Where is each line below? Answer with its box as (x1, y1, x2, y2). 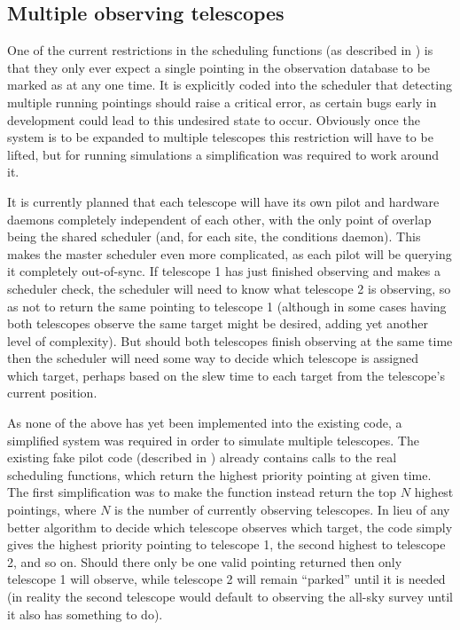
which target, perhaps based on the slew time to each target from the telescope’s (7, 366, 445, 384)
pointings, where (7, 500, 97, 519)
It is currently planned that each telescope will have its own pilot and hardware (7, 192, 440, 210)
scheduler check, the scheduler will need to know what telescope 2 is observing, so (7, 279, 451, 297)
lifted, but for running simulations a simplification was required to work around (7, 145, 440, 163)
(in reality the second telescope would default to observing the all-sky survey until (7, 587, 453, 606)
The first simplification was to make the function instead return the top (7, 483, 397, 501)
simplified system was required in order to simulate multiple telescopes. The (7, 430, 419, 449)
